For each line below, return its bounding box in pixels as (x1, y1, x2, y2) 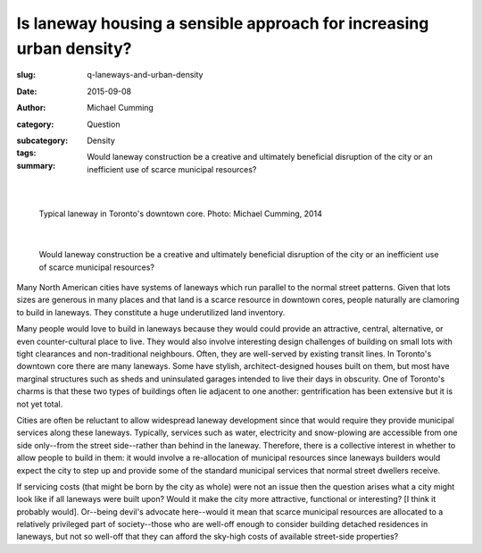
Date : (16, 86, 37, 96)
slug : (16, 70, 36, 80)
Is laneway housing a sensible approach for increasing (16, 13, 429, 33)
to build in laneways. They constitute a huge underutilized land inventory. (16, 306, 286, 317)
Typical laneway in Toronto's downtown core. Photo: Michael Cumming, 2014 (38, 208, 323, 219)
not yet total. (16, 398, 63, 409)
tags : (16, 147, 37, 158)
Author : (16, 103, 46, 113)
